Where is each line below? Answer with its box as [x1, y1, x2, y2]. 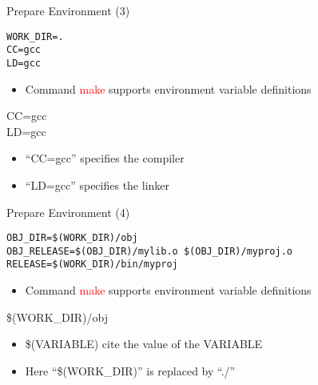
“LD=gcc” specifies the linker [25, 176, 170, 193]
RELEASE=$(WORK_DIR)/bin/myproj [6, 259, 178, 271]
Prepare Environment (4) [6, 203, 130, 220]
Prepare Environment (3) [6, 2, 130, 18]
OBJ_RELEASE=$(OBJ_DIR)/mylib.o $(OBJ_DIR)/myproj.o [6, 245, 292, 257]
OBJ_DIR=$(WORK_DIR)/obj [6, 232, 138, 244]
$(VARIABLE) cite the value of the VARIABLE [25, 335, 263, 352]
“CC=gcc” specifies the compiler [25, 150, 185, 166]
